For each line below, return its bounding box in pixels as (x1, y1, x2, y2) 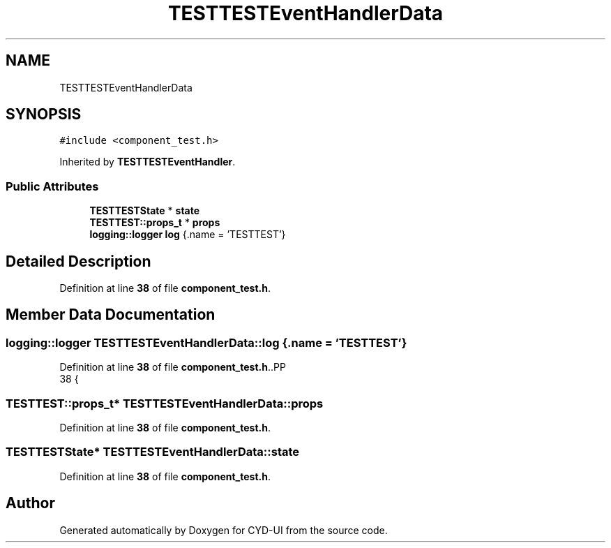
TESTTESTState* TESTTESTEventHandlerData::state (6, 445, 300, 459)
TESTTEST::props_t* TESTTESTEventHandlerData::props (6, 396, 324, 410)
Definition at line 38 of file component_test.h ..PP (59, 361, 286, 373)
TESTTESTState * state (89, 205, 200, 217)
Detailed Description (6, 252, 151, 270)
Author (6, 494, 55, 512)
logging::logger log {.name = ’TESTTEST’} (89, 228, 286, 241)
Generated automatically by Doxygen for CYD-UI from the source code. (59, 524, 388, 536)
